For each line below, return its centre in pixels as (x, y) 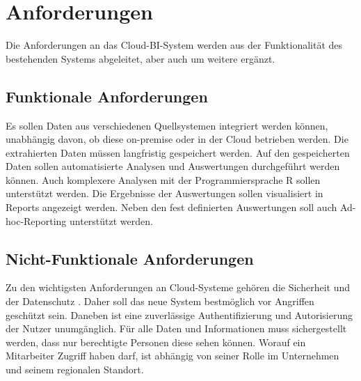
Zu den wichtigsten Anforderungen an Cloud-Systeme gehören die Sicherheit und (178, 287)
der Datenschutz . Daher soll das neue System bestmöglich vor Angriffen (160, 301)
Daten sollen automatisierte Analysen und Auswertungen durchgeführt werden (173, 166)
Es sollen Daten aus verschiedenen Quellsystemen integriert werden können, (167, 125)
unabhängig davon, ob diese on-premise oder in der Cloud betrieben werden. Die (177, 139)
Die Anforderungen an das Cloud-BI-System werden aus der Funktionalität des (174, 45)
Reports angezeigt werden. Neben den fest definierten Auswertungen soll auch (171, 207)
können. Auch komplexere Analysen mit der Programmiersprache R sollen (163, 179)
